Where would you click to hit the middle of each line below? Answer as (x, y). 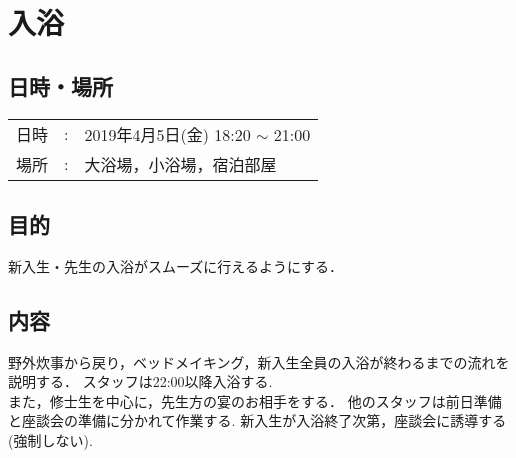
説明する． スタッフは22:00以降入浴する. (140, 381)
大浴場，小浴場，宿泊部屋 (180, 164)
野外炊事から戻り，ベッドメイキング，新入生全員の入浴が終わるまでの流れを (259, 361)
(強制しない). (50, 439)
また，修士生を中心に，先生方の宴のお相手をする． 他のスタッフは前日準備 (255, 400)
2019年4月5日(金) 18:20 (167, 134)
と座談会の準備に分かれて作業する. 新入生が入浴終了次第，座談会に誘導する (257, 420)
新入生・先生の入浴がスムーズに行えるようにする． (176, 265)
